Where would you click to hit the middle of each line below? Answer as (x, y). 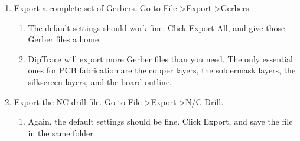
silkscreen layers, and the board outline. (100, 81)
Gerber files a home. (65, 39)
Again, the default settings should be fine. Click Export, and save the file (160, 121)
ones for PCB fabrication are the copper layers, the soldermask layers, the (162, 70)
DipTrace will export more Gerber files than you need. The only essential (160, 58)
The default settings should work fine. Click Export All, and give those (156, 27)
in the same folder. (62, 132)
